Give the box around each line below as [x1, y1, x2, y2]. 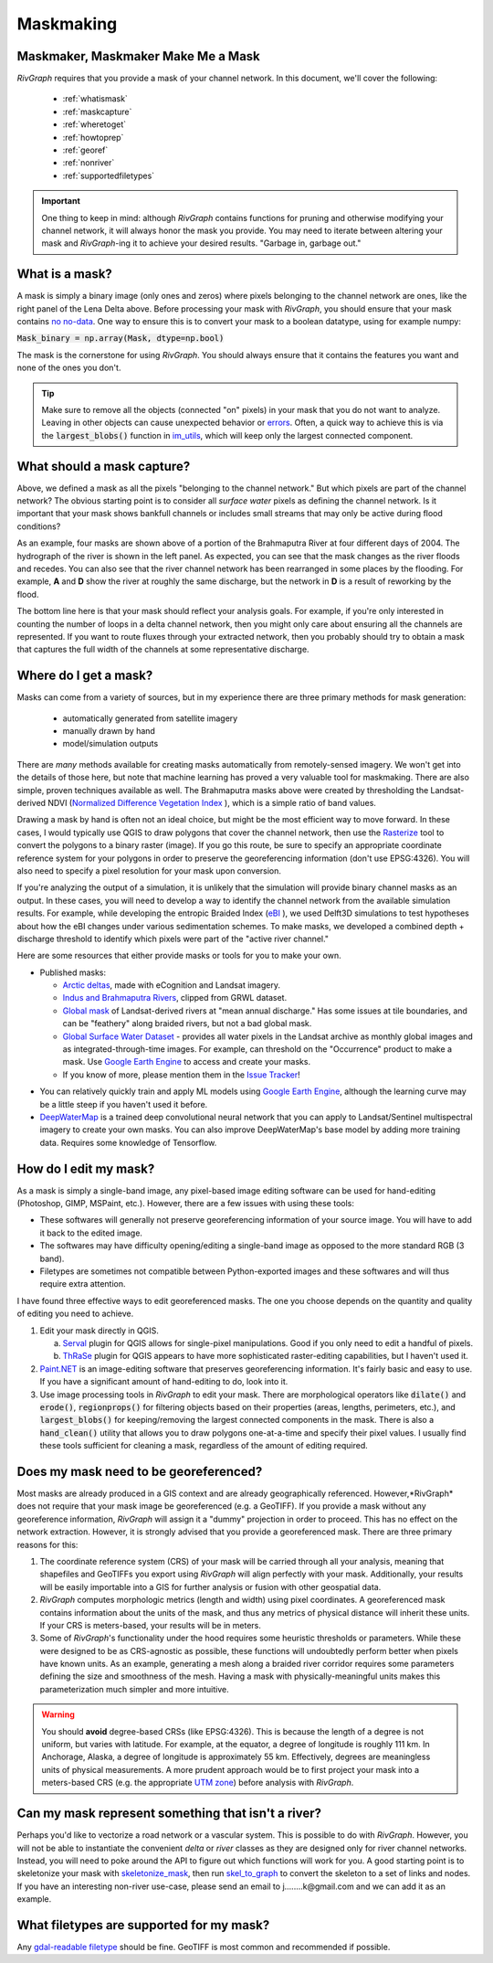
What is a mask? [16, 266, 113, 282]
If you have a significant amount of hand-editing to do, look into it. [39, 1376, 288, 1387]
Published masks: [39, 967, 107, 978]
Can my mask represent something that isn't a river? [16, 1806, 322, 1821]
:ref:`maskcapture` [62, 106, 132, 117]
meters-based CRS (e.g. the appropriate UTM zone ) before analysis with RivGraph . [41, 1777, 354, 1788]
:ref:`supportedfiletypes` [62, 170, 155, 181]
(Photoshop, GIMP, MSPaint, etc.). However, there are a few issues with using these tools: [16, 1198, 355, 1209]
